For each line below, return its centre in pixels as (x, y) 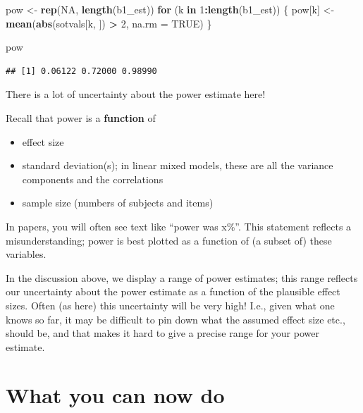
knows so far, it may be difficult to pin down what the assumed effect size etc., (176, 319)
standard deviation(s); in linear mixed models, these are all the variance (178, 165)
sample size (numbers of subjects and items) (118, 203)
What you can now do (115, 395)
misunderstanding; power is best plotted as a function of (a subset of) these (169, 240)
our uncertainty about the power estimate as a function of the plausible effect (173, 291)
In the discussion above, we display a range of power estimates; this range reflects (182, 277)
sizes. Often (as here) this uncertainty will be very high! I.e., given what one (170, 305)
